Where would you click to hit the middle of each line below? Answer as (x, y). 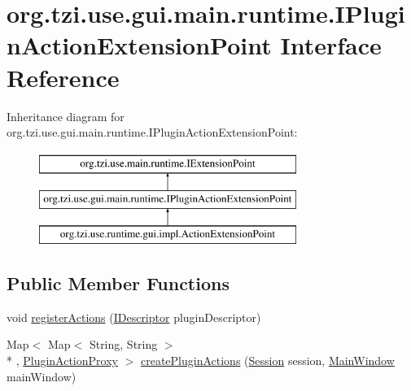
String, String (123, 344)
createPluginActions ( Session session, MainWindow (267, 361)
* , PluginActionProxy (62, 361)
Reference (63, 77)
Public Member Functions (118, 283)
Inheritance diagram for (66, 116)
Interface (331, 45)
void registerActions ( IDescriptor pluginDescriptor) (134, 317)
